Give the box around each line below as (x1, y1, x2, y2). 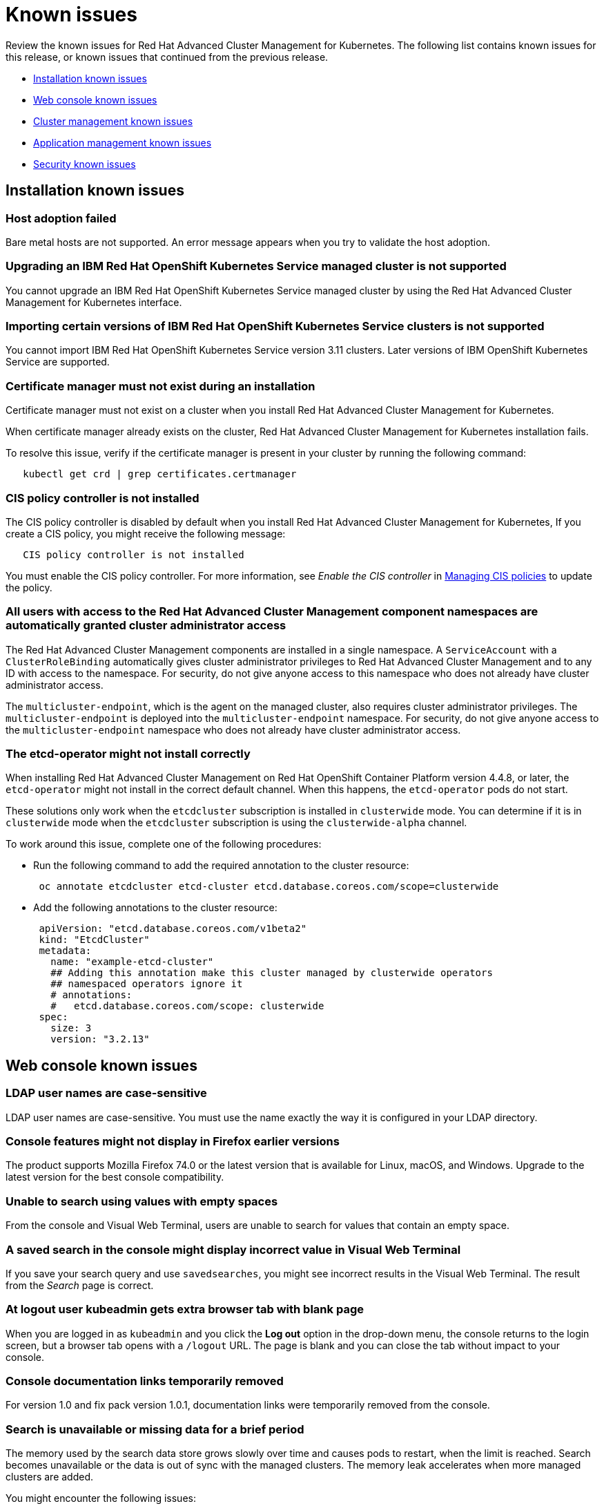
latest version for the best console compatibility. (6, 1171, 224, 1183)
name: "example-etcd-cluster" (50, 956, 214, 968)
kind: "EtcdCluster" (39, 934, 150, 946)
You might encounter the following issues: (6, 1492, 196, 1505)
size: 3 (50, 1022, 92, 1034)
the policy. (6, 581, 52, 593)
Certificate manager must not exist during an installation (6, 379, 315, 393)
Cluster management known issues (33, 115, 193, 127)
